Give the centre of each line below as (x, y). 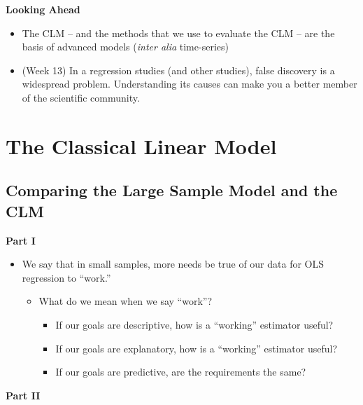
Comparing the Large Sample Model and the (172, 190)
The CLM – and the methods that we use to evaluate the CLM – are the (178, 33)
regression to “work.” (66, 277)
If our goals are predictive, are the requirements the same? (181, 372)
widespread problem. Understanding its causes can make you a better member (190, 84)
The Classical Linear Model (141, 145)
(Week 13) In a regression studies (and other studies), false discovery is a (178, 70)
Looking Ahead (43, 9)
